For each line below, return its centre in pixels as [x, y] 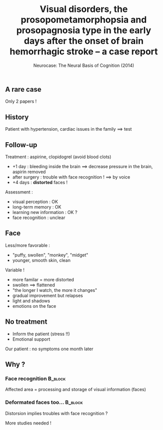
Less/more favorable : [28, 245]
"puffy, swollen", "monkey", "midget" [50, 255]
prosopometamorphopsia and [84, 20]
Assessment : [19, 192]
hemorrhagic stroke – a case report [84, 52]
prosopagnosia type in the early [84, 30]
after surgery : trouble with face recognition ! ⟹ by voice [71, 177]
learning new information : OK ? [45, 212]
